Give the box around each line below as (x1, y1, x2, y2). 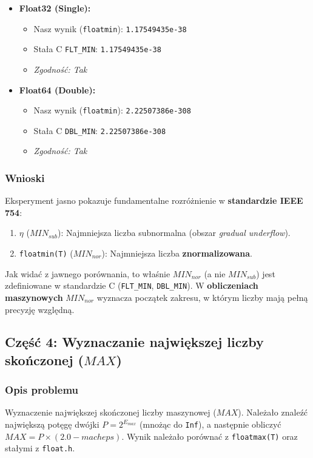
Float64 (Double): (19, 83, 96, 96)
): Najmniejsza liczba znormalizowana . (101, 247, 253, 259)
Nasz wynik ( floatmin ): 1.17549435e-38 (33, 22, 187, 35)
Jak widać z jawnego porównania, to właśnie (5, 267, 170, 280)
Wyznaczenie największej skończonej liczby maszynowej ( (5, 406, 217, 419)
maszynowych (5, 291, 63, 303)
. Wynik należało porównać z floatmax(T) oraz (121, 429, 298, 442)
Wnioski (5, 170, 45, 185)
